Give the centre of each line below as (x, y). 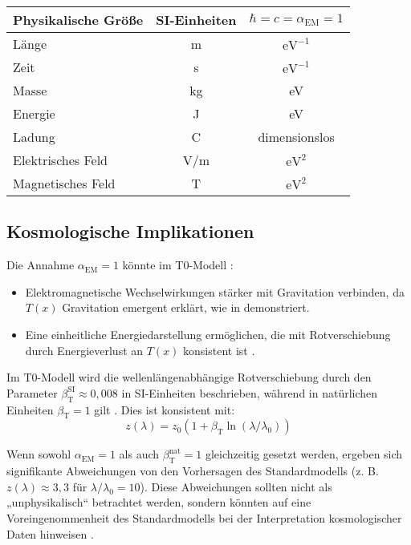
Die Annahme (41, 265)
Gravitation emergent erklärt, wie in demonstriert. (186, 307)
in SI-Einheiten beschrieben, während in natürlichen (250, 392)
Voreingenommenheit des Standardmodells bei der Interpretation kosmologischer (204, 517)
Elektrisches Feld (61, 160)
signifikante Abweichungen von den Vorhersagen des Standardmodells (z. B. (193, 471)
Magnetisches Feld (64, 183)
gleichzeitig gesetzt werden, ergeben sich (304, 454)
